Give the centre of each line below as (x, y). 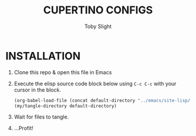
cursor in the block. (37, 90)
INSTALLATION (43, 56)
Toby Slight (98, 26)
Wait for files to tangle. (41, 117)
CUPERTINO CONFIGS (98, 10)
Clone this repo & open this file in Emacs (63, 72)
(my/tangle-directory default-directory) (65, 106)
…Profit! (23, 128)
